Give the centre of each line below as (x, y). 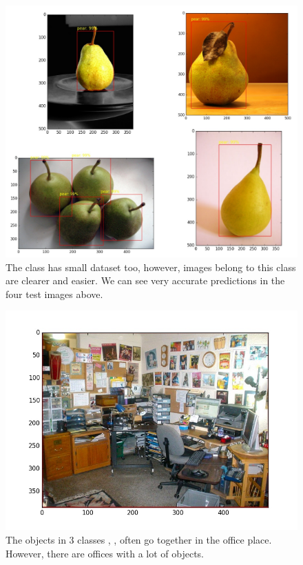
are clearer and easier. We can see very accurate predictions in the (145, 280)
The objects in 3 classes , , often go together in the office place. (139, 539)
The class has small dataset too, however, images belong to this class (151, 267)
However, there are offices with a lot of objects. (105, 553)
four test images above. (54, 294)
